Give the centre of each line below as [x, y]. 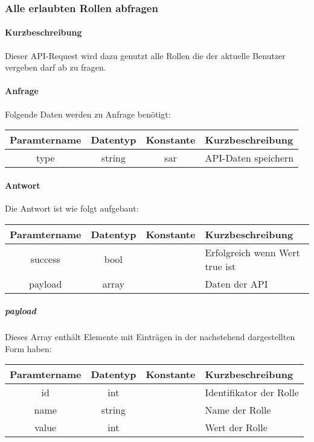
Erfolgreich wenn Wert [252, 252]
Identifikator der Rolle [252, 393]
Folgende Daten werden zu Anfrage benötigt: [88, 114]
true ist [220, 266]
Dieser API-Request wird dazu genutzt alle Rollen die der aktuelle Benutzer [145, 55]
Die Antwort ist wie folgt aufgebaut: [72, 208]
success [45, 259]
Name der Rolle [238, 410]
